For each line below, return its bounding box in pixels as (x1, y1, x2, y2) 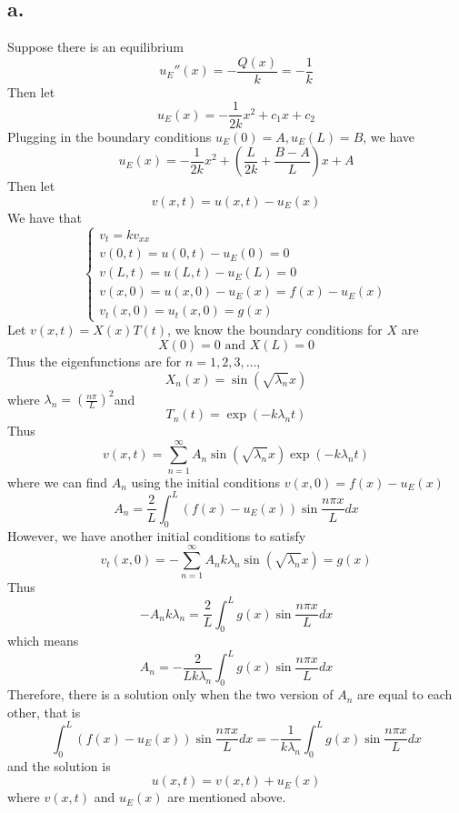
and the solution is (7, 756, 111, 775)
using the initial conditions (131, 472, 281, 491)
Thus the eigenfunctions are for (7, 352, 182, 370)
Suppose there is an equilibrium (7, 37, 184, 56)
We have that (7, 207, 83, 226)
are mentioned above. (167, 788, 286, 807)
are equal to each (357, 685, 453, 704)
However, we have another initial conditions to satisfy (7, 526, 306, 545)
